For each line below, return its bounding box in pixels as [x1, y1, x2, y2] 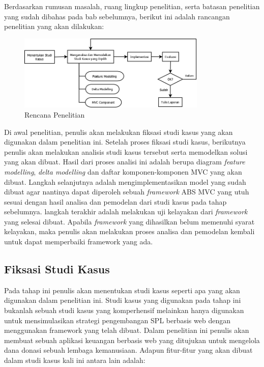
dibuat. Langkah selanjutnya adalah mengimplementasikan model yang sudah [4, 176, 246, 187]
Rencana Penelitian [24, 109, 85, 120]
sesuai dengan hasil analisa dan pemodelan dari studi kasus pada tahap [4, 196, 227, 207]
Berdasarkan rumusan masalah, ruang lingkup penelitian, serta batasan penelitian [4, 1, 260, 12]
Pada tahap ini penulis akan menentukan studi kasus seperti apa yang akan [4, 285, 240, 295]
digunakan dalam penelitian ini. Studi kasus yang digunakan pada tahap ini [4, 295, 241, 305]
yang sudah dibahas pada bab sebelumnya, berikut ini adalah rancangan [4, 11, 230, 21]
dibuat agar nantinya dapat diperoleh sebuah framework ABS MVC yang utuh [4, 186, 249, 197]
